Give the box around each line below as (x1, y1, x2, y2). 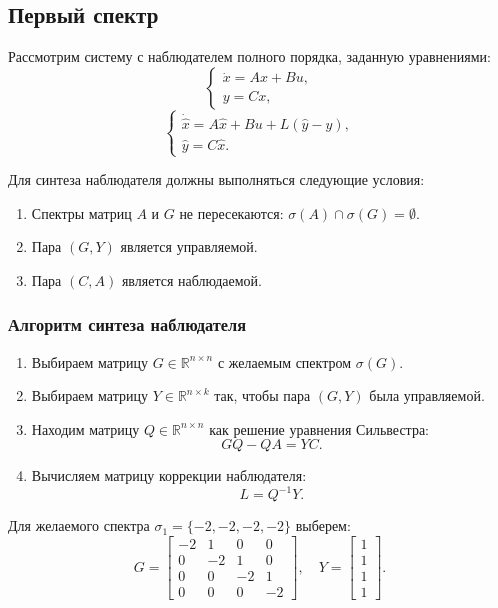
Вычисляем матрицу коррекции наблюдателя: (31, 465, 307, 486)
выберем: (295, 515, 351, 536)
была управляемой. (369, 385, 485, 406)
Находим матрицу (31, 418, 140, 439)
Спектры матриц (31, 202, 132, 223)
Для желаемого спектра (8, 515, 150, 536)
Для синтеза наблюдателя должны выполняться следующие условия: (8, 169, 425, 190)
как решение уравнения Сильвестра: (209, 418, 430, 439)
